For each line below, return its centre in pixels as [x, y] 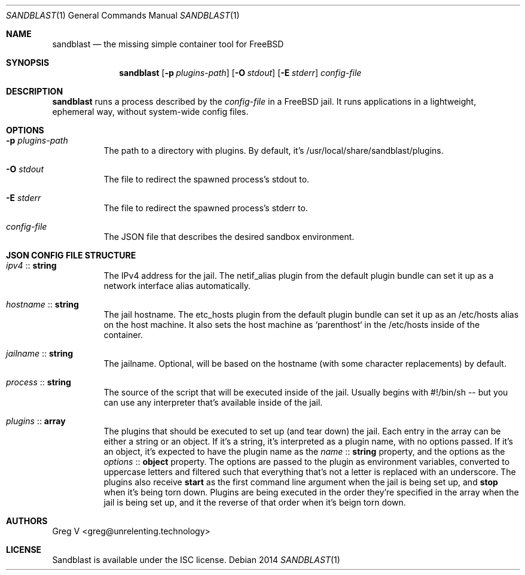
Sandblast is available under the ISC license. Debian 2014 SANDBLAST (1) [196, 560]
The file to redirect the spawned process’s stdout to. [207, 179]
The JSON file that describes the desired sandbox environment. [229, 237]
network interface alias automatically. [177, 286]
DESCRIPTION [35, 91]
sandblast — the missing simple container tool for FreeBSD [168, 44]
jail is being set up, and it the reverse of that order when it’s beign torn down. [255, 502]
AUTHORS [27, 521]
